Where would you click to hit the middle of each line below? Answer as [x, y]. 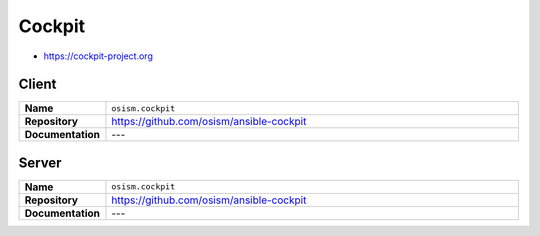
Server [40, 162]
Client [37, 84]
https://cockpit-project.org [98, 56]
